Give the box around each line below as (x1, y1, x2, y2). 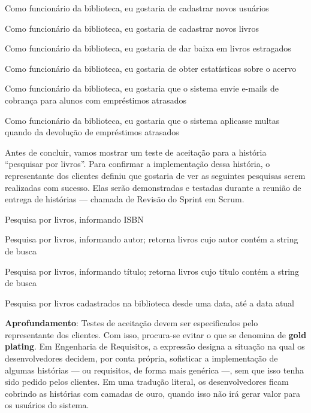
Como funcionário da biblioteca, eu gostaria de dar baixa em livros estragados (5, 42, 291, 54)
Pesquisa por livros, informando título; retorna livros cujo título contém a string (5, 265, 299, 277)
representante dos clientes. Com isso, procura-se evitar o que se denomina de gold (5, 328, 307, 341)
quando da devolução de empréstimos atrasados (5, 126, 179, 138)
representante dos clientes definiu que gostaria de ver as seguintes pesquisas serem (5, 169, 306, 181)
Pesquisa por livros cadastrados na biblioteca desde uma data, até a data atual (5, 296, 294, 309)
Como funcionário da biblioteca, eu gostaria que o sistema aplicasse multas (5, 114, 280, 126)
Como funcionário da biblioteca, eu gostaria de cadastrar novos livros (5, 22, 259, 34)
